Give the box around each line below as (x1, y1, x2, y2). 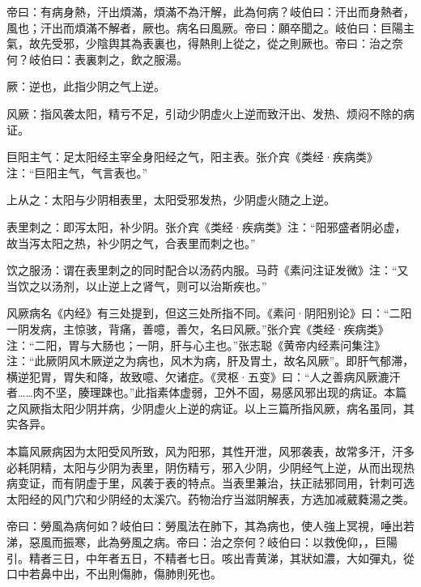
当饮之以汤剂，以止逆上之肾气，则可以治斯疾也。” (6, 277, 267, 294)
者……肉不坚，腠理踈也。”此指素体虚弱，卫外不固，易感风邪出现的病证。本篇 (6, 384, 407, 401)
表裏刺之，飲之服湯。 (74, 50, 188, 67)
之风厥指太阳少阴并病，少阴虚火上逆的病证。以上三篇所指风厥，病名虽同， (6, 399, 403, 416)
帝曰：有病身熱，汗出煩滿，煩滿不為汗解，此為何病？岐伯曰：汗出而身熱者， (6, 3, 415, 19)
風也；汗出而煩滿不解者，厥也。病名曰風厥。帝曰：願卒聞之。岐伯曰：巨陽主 (6, 19, 415, 36)
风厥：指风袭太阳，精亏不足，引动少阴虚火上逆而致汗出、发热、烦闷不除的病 (6, 104, 415, 121)
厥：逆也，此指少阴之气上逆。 (6, 78, 165, 95)
